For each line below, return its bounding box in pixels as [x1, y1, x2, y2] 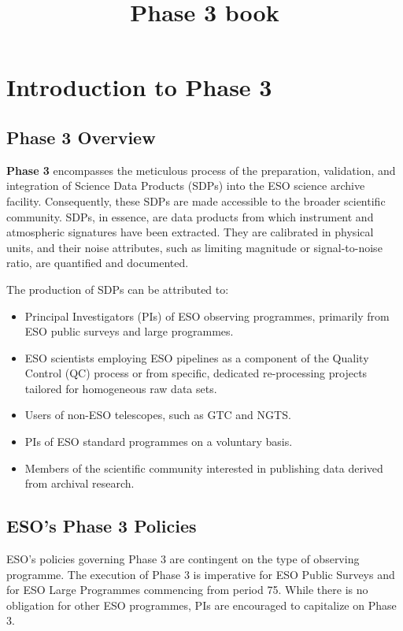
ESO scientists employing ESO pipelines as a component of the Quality [24, 349, 369, 366]
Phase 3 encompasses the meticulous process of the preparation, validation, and [6, 161, 396, 178]
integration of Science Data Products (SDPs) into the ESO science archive [6, 177, 365, 194]
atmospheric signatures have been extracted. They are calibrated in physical [6, 224, 374, 240]
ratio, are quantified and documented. [6, 254, 189, 271]
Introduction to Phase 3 [6, 71, 272, 103]
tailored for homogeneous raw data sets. [24, 380, 217, 396]
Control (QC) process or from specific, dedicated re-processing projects [24, 365, 368, 381]
